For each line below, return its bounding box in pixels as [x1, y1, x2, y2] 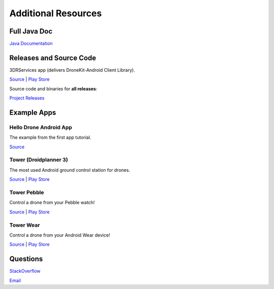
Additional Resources [9, 8, 102, 19]
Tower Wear [9, 221, 40, 229]
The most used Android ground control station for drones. [9, 167, 130, 173]
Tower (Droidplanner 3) [9, 156, 68, 164]
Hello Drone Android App [9, 123, 73, 131]
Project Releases [9, 95, 45, 101]
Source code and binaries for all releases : [9, 85, 97, 91]
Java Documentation [9, 41, 53, 47]
